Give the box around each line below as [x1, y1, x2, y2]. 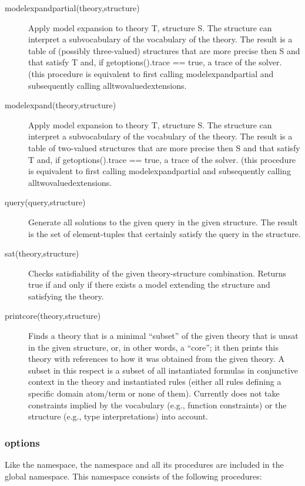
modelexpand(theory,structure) [5, 99, 116, 111]
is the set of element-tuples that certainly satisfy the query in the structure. [28, 227, 301, 239]
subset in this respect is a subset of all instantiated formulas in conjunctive [28, 364, 298, 376]
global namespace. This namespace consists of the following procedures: [5, 470, 262, 482]
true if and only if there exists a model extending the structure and [28, 278, 270, 291]
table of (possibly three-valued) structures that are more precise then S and [28, 44, 300, 56]
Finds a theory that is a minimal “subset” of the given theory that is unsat [28, 329, 299, 342]
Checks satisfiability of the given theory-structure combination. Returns [28, 267, 287, 279]
